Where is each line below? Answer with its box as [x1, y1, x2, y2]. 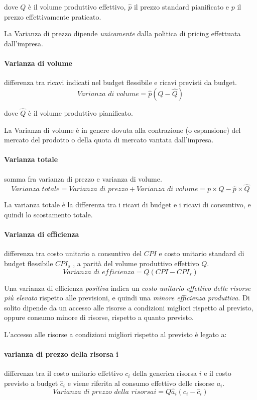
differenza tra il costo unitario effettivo [4, 368, 123, 378]
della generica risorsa [133, 368, 197, 378]
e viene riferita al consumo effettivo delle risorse [67, 377, 215, 388]
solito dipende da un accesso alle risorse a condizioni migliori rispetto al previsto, [4, 302, 253, 312]
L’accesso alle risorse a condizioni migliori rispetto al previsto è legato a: [4, 329, 227, 339]
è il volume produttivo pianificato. [28, 107, 133, 118]
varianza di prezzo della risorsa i [4, 349, 118, 359]
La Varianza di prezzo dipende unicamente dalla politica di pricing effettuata [4, 28, 241, 39]
